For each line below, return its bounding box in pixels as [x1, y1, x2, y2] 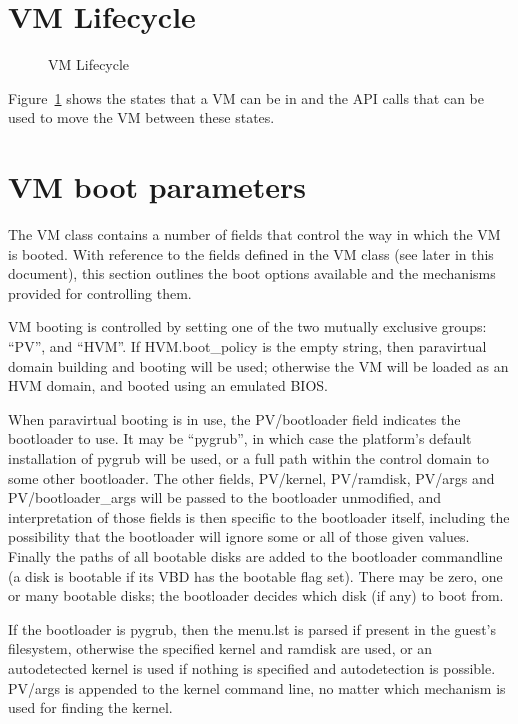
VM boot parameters [8, 166, 307, 207]
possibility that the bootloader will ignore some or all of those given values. [8, 526, 470, 547]
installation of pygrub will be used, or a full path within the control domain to [8, 447, 490, 468]
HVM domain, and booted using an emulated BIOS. [8, 375, 328, 396]
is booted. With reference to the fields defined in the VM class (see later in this [8, 243, 494, 264]
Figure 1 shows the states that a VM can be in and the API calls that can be [8, 87, 485, 108]
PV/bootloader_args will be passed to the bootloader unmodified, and [8, 487, 442, 508]
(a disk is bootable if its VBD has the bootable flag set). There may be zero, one [8, 565, 503, 586]
